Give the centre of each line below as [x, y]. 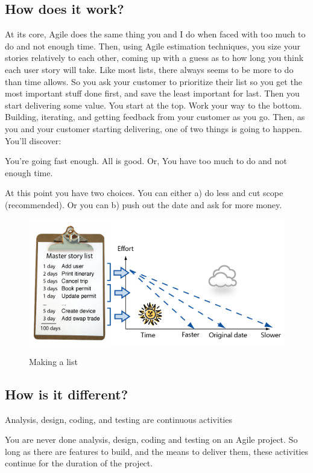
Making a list [53, 361]
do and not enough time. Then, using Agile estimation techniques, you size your [153, 46]
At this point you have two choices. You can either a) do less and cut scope [144, 193]
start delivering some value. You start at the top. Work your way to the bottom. [153, 105]
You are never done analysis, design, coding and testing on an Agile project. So [151, 440]
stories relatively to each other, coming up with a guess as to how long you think [154, 58]
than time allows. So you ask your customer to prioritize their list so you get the [153, 81]
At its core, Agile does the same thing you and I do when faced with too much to [155, 34]
